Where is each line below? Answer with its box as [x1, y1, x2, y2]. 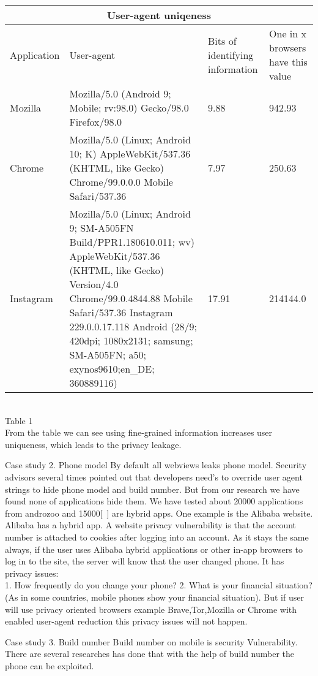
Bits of [208, 33, 237, 48]
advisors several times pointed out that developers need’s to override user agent [5, 470, 303, 483]
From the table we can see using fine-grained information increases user [5, 426, 273, 439]
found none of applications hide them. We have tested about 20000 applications [5, 495, 303, 507]
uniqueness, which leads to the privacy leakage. [5, 438, 182, 450]
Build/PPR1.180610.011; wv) [69, 235, 194, 249]
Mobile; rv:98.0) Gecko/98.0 [69, 101, 189, 115]
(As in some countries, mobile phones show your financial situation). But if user [5, 590, 304, 603]
